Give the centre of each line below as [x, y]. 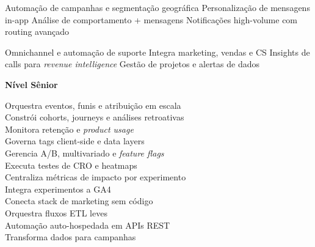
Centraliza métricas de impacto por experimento [96, 177]
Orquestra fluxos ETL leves [56, 212]
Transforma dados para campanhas [71, 237]
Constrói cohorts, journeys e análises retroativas [95, 117]
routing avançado [37, 31]
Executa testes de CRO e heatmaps [71, 165]
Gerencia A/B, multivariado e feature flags [85, 153]
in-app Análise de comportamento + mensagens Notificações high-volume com [151, 19]
